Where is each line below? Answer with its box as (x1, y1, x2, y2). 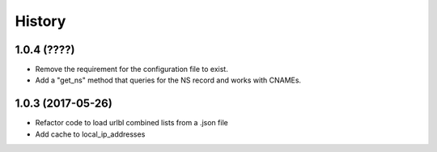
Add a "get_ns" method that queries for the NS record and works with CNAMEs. (35, 75, 302, 85)
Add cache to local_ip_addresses (35, 129, 146, 139)
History (15, 12, 66, 30)
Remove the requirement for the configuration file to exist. (35, 65, 228, 74)
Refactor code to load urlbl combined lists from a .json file (35, 118, 228, 128)
